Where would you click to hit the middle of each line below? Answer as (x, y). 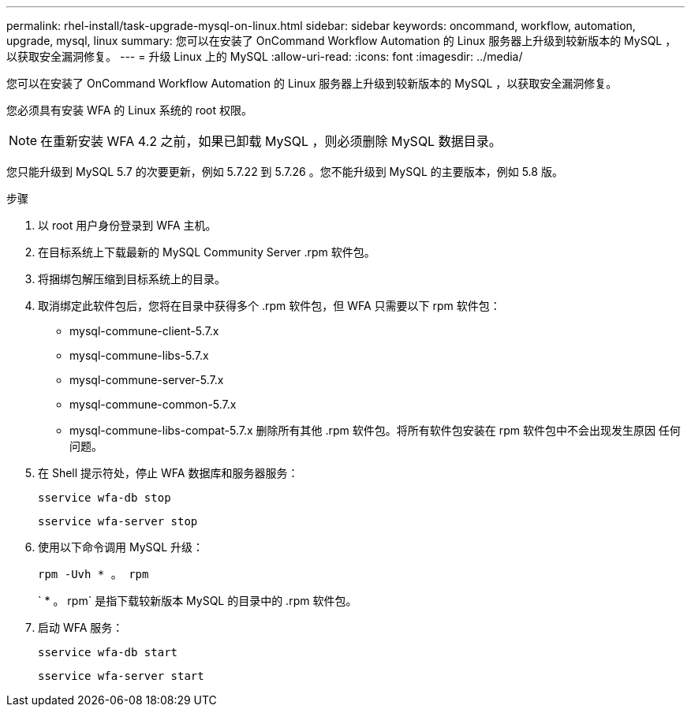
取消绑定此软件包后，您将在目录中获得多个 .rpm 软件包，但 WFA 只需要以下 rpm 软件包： (269, 306)
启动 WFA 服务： (81, 627)
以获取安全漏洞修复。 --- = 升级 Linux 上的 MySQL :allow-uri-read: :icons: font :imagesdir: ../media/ (265, 56)
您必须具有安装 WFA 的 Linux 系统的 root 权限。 (129, 110)
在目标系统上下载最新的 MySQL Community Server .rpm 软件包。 (207, 252)
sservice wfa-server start (121, 676)
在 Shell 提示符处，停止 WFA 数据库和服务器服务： (168, 473)
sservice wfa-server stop (118, 521)
